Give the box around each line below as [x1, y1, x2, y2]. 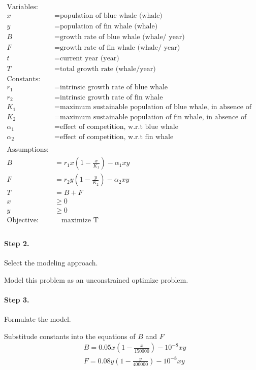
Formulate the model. [4, 314, 71, 324]
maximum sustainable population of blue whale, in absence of [59, 104, 251, 111]
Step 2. [4, 238, 29, 249]
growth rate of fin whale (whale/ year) [59, 44, 180, 52]
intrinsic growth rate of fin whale [59, 93, 163, 101]
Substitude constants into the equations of [4, 330, 136, 341]
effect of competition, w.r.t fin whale [59, 133, 174, 141]
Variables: [7, 4, 38, 11]
